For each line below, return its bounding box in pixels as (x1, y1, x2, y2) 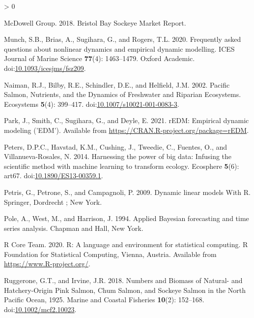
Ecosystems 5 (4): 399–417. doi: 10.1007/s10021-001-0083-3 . (4, 98, 179, 109)
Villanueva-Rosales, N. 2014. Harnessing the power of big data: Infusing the (4, 151, 232, 161)
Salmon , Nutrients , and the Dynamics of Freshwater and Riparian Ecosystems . (4, 89, 241, 99)
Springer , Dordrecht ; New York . (4, 196, 102, 207)
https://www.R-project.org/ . (4, 258, 90, 269)
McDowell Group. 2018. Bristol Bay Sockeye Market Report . (4, 17, 186, 28)
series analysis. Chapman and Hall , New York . (4, 223, 143, 233)
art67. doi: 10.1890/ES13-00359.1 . (4, 170, 103, 181)
